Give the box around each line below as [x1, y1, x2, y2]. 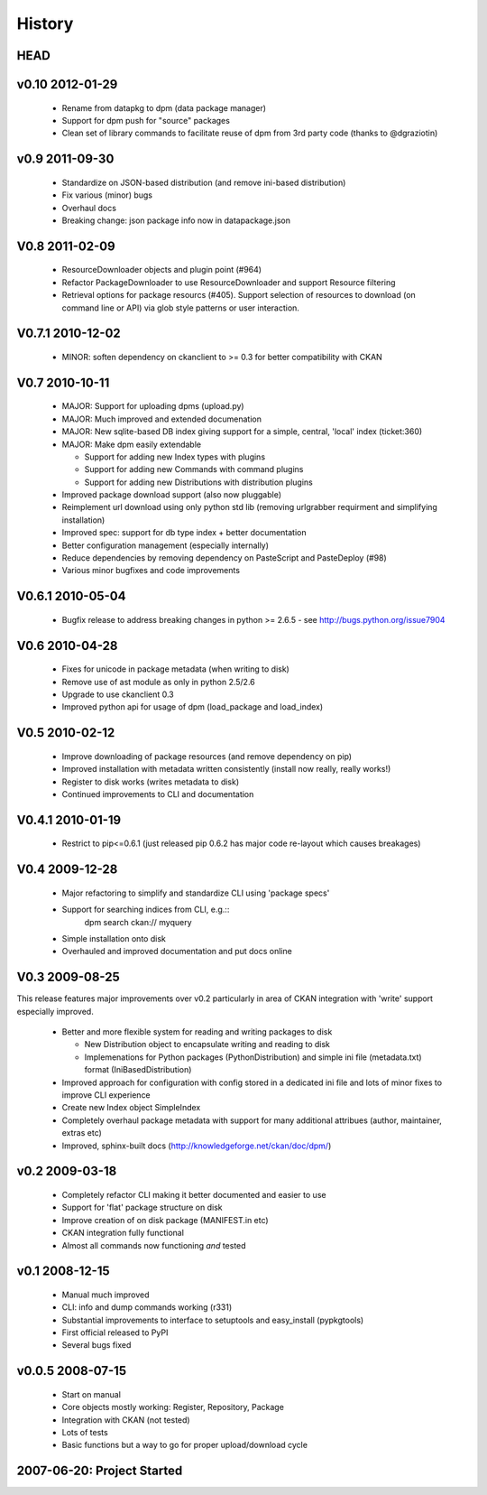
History [16, 14, 74, 33]
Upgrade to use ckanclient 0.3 [61, 689, 175, 700]
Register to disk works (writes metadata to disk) [61, 776, 240, 787]
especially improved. [16, 1006, 94, 1017]
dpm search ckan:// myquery [84, 916, 193, 927]
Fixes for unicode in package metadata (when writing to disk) [61, 664, 290, 674]
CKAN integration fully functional [61, 1228, 185, 1239]
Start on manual [61, 1388, 122, 1399]
